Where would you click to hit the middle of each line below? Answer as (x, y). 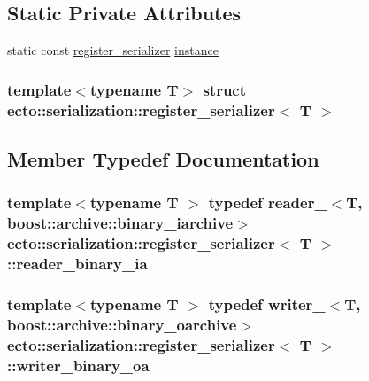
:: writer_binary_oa (78, 365)
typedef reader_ (268, 202)
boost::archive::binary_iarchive (120, 223)
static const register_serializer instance (113, 50)
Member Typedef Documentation (163, 158)
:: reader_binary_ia (77, 264)
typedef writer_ (267, 303)
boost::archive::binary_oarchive (122, 324)
